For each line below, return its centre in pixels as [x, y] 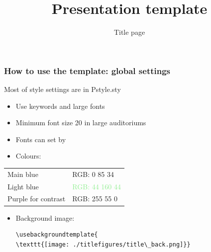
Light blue [23, 186]
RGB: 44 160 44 [97, 186]
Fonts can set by [41, 139]
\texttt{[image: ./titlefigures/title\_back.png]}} [103, 244]
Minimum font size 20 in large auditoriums [81, 123]
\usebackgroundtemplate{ [57, 235]
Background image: [45, 217]
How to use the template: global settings [87, 70]
